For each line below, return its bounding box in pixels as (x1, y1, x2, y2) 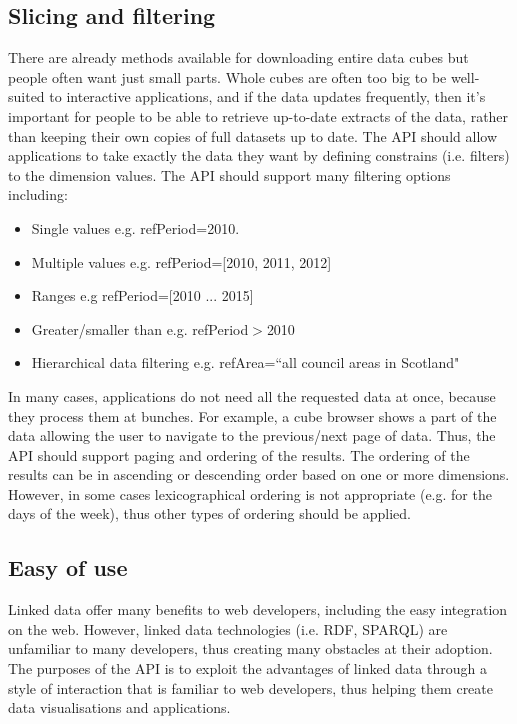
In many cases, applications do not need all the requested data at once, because (8, 385, 496, 406)
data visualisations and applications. (8, 697, 231, 718)
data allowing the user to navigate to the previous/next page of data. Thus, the (8, 425, 496, 446)
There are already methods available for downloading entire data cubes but (8, 47, 469, 68)
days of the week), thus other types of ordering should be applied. (8, 503, 411, 524)
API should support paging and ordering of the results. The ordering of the (8, 444, 470, 465)
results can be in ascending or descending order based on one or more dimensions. (8, 464, 510, 485)
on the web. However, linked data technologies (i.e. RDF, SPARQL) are (8, 618, 448, 639)
